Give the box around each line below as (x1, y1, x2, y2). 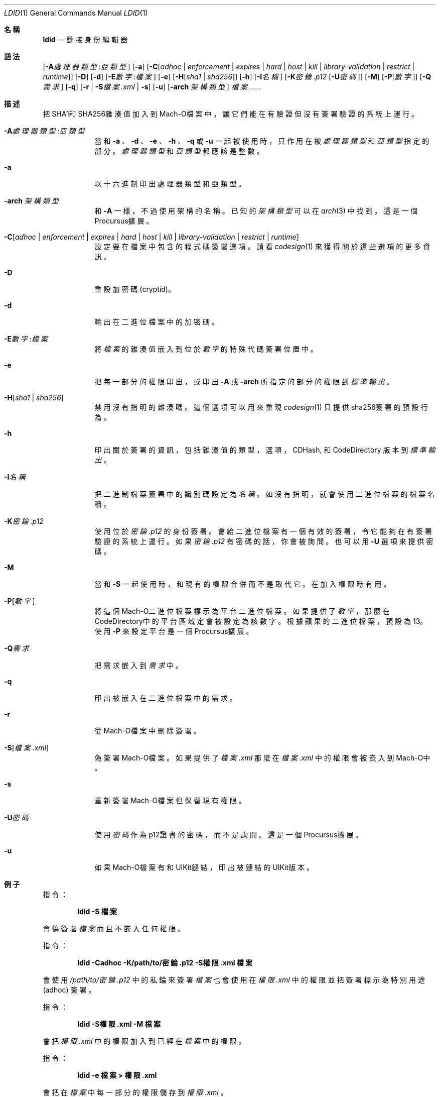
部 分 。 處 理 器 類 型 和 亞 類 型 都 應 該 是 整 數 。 (94, 147, 264, 155)
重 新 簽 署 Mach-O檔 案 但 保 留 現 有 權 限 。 (94, 796, 246, 805)
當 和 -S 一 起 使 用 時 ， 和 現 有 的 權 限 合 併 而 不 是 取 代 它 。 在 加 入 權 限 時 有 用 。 (94, 580, 391, 588)
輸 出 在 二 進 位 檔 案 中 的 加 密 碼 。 (94, 317, 219, 326)
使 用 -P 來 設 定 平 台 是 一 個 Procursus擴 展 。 (94, 627, 253, 635)
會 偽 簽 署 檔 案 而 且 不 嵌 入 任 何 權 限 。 (43, 924, 185, 933)
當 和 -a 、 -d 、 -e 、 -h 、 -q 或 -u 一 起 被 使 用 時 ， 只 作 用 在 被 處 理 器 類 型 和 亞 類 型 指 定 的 (94, 137, 429, 145)
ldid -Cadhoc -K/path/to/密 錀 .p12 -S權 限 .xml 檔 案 (77, 958, 253, 967)
